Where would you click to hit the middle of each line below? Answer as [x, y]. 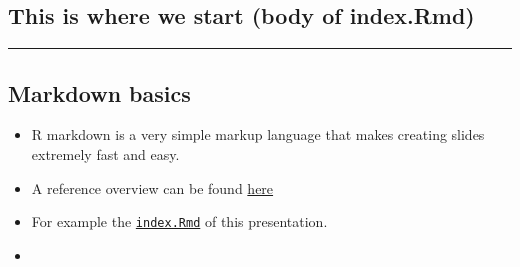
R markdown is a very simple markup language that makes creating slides [258, 134]
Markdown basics [99, 92]
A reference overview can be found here [152, 187]
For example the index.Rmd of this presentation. [179, 221]
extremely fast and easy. [105, 154]
